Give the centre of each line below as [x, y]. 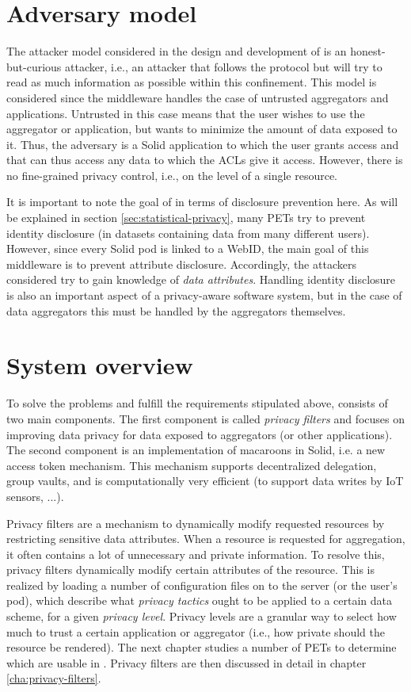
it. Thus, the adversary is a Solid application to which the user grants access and [203, 144]
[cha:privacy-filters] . [54, 678]
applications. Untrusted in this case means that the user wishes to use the [186, 113]
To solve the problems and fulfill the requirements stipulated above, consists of [197, 403]
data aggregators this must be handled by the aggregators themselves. [176, 310]
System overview [100, 365]
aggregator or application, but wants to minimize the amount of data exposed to [202, 129]
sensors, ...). [35, 496]
